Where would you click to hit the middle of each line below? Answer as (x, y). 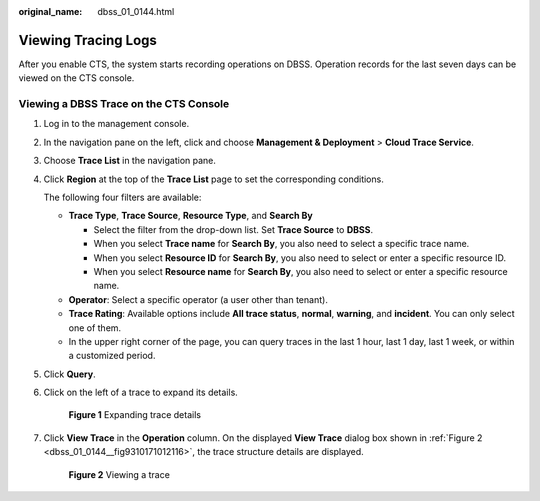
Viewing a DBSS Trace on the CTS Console (124, 104)
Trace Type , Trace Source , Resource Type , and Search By (191, 216)
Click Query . (69, 374)
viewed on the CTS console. (76, 78)
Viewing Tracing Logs (87, 40)
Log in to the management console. (116, 124)
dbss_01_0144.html (136, 11)
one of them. (95, 327)
